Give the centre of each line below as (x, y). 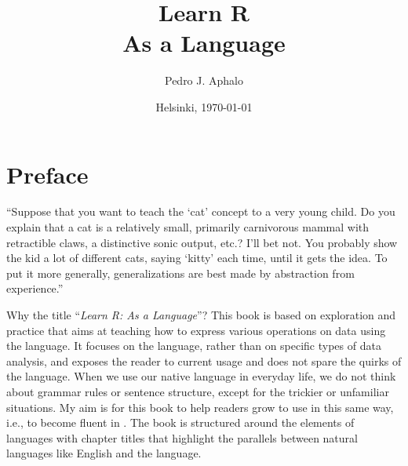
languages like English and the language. (104, 453)
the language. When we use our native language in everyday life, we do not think (201, 376)
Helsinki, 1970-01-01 (204, 106)
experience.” (35, 288)
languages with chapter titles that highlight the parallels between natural (182, 437)
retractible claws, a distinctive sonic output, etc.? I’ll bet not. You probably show (202, 242)
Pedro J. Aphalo (204, 80)
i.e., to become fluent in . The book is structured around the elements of (180, 422)
